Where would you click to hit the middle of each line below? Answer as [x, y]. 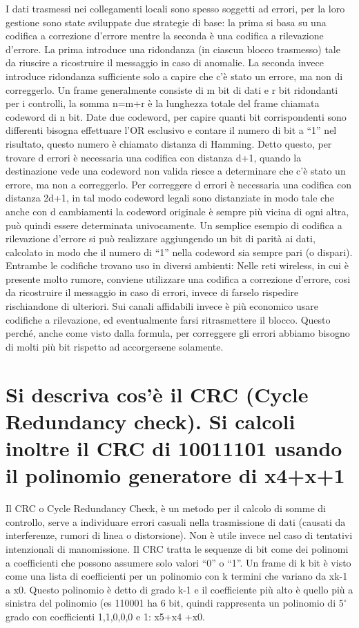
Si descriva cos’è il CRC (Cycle [157, 394]
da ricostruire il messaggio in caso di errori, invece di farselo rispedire [152, 292]
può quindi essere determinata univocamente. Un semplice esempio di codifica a [174, 225]
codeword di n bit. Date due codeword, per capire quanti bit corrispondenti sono [176, 116]
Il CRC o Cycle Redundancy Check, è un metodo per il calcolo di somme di [166, 508]
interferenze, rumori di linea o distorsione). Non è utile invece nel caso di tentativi [179, 535]
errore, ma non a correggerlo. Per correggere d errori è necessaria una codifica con [178, 184]
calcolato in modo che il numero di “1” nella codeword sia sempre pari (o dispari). [179, 252]
